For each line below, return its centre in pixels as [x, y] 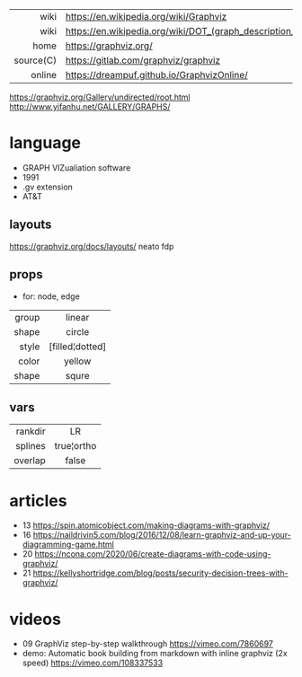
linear [78, 317]
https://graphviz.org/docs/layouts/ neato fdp [92, 246]
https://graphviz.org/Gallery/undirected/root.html [100, 97]
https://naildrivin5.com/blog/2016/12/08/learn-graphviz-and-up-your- [162, 535]
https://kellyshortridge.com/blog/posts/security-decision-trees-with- [161, 573]
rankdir [31, 432]
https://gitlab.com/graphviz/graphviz [143, 60]
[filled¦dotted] [78, 347]
